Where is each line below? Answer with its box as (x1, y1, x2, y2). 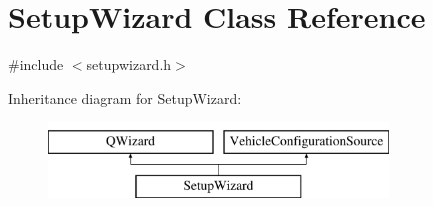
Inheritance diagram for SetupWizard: (8, 87, 242, 108)
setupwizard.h (86, 54, 172, 75)
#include (8, 54, 64, 75)
